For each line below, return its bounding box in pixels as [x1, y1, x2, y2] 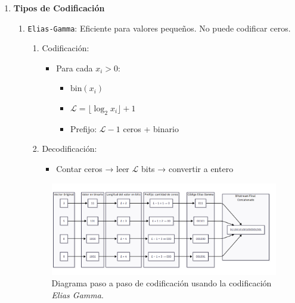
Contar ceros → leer [56, 163, 129, 175]
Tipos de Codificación [13, 2, 105, 14]
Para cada [56, 61, 93, 74]
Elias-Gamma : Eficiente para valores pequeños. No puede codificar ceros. [27, 21, 291, 34]
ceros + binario [123, 122, 179, 135]
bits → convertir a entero [141, 163, 234, 175]
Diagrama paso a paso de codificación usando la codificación [51, 277, 272, 289]
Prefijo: [70, 122, 97, 135]
